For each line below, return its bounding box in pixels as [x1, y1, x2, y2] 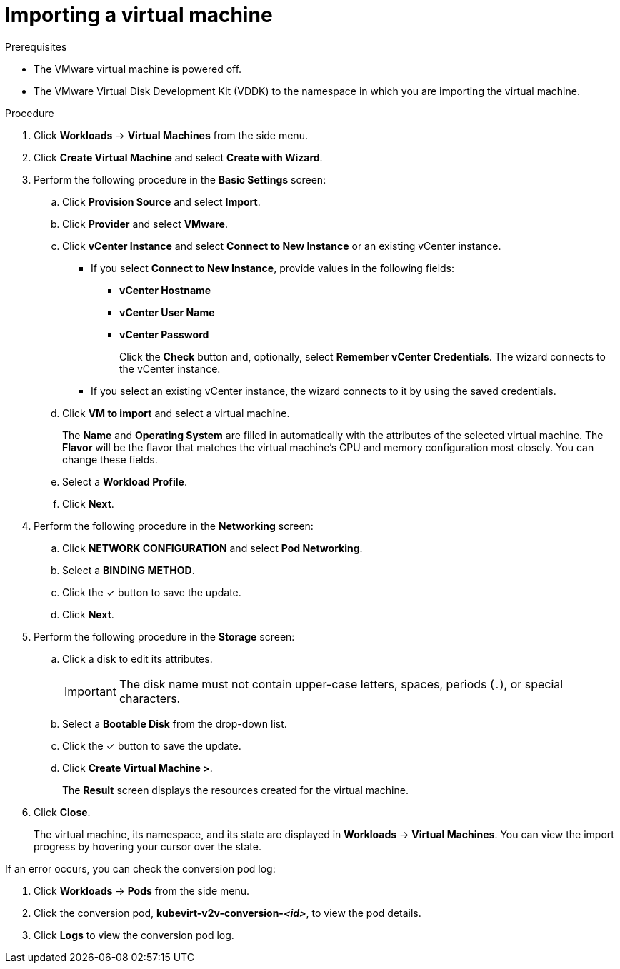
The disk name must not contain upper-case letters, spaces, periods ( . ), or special [119, 676, 564, 691]
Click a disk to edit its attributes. [62, 652, 213, 665]
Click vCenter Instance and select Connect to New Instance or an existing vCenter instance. [62, 239, 501, 252]
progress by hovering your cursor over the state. [34, 840, 261, 853]
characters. [119, 691, 181, 706]
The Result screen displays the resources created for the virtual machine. [62, 783, 409, 796]
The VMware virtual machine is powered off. [34, 62, 242, 75]
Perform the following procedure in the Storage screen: [34, 630, 295, 643]
